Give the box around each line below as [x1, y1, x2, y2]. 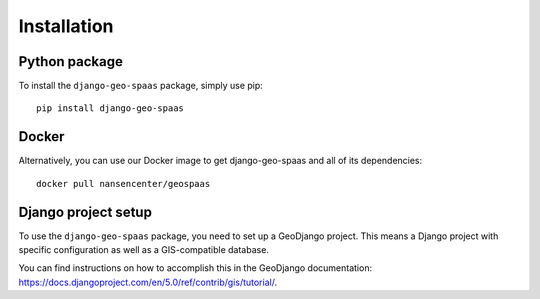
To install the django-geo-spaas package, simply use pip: [18, 80, 264, 92]
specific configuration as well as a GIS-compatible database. [18, 244, 270, 256]
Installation [18, 15, 114, 37]
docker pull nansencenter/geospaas [36, 178, 211, 189]
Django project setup [18, 203, 152, 220]
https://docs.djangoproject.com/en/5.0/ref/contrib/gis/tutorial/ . [18, 276, 278, 288]
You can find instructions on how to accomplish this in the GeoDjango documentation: [18, 262, 373, 274]
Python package [18, 53, 124, 70]
